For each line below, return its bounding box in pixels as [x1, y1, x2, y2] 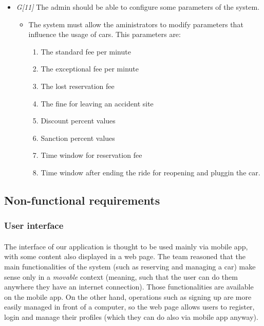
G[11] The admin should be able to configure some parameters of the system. [16, 2, 260, 12]
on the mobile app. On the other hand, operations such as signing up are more [4, 291, 252, 302]
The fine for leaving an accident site [41, 98, 154, 108]
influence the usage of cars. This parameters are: [28, 29, 181, 40]
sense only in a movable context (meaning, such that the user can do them [4, 271, 238, 282]
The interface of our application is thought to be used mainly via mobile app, [4, 241, 248, 251]
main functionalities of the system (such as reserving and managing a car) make [4, 261, 256, 271]
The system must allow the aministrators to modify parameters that [28, 19, 243, 29]
